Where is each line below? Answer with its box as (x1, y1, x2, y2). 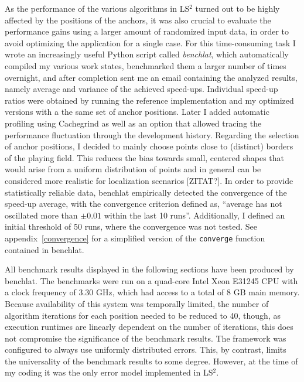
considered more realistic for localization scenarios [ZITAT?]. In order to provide (5, 174, 293, 186)
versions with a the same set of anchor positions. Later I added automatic (5, 105, 269, 118)
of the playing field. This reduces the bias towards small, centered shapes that (5, 151, 285, 163)
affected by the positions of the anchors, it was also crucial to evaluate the (5, 13, 271, 26)
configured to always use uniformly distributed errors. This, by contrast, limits (5, 343, 286, 356)
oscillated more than (5, 209, 78, 221)
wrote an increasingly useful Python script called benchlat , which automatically (5, 48, 289, 60)
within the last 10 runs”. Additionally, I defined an (104, 209, 285, 221)
